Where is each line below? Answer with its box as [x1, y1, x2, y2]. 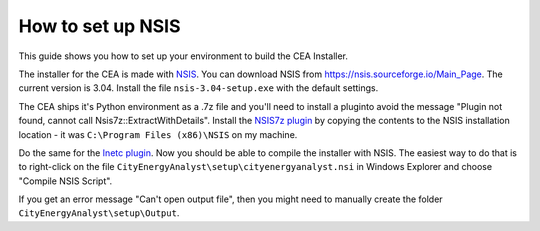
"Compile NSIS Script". [18, 175, 113, 187]
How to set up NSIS [18, 15, 181, 37]
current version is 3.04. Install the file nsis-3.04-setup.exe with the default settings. [18, 82, 379, 94]
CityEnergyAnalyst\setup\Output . [18, 207, 180, 219]
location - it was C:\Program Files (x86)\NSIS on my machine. [18, 128, 298, 140]
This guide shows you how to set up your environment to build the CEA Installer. [18, 50, 349, 62]
